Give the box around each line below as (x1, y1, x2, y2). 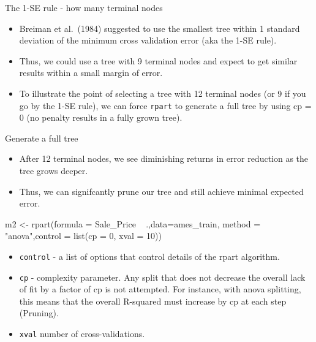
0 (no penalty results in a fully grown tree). (19, 111, 182, 124)
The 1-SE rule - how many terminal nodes (5, 1, 163, 13)
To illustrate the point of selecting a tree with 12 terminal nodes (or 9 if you (19, 86, 306, 99)
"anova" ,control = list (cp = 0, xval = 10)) (5, 229, 162, 242)
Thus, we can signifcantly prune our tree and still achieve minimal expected (19, 184, 304, 197)
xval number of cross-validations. (19, 327, 145, 340)
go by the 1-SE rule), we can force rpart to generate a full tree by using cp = (19, 99, 312, 112)
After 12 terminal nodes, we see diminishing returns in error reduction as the (19, 152, 309, 165)
